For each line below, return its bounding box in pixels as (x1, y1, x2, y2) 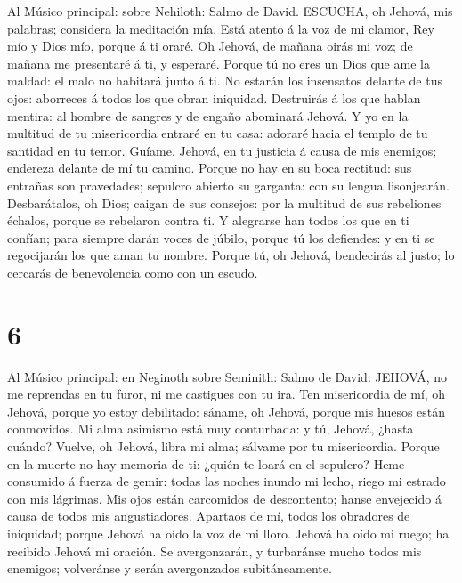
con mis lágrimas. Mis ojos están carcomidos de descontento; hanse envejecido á (7, 489, 442, 507)
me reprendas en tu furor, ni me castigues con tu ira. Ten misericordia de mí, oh (7, 385, 446, 403)
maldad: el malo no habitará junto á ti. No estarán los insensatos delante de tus (7, 71, 442, 90)
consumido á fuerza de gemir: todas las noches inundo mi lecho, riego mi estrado (7, 472, 446, 490)
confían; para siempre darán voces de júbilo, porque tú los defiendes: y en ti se (7, 228, 435, 247)
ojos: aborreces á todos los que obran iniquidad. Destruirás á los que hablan (7, 88, 421, 107)
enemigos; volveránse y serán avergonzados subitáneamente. (7, 559, 332, 578)
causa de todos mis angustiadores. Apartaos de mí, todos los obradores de (7, 506, 410, 525)
